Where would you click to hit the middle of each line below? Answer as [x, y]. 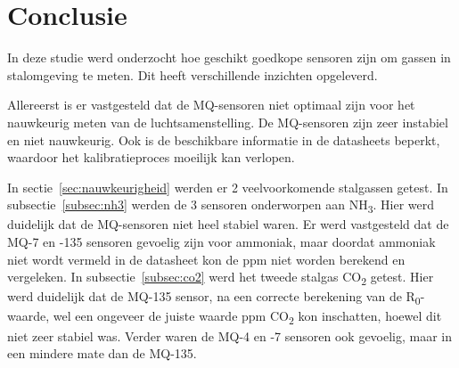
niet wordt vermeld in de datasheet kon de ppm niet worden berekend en [206, 259]
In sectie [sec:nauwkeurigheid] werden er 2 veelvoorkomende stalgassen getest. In [228, 187]
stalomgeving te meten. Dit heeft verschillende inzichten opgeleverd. [193, 74]
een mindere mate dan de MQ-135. [102, 353]
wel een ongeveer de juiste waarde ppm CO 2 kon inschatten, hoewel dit [247, 317]
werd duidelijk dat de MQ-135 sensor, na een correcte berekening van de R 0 [214, 298]
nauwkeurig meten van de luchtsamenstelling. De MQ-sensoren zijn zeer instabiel [228, 122]
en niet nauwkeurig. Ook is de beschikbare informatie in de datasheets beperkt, [224, 139]
